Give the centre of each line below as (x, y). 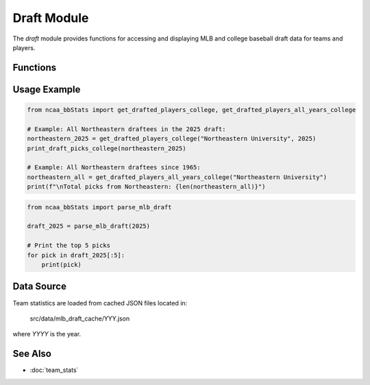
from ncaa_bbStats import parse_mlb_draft (99, 207)
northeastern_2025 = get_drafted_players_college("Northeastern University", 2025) (172, 139)
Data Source (39, 287)
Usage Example (47, 89)
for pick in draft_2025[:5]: (76, 255)
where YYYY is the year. (47, 334)
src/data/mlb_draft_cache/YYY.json (80, 318)
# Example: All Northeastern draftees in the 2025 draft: (126, 129)
